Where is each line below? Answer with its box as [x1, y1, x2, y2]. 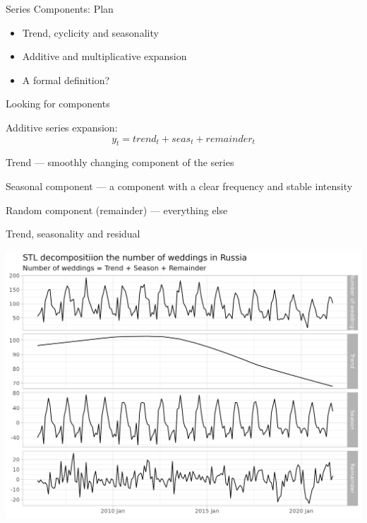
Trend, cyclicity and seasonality [22, 25, 159, 40]
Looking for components [6, 96, 110, 111]
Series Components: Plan [6, 1, 114, 16]
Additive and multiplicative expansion [22, 49, 187, 64]
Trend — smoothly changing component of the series [6, 155, 234, 170]
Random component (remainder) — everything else [6, 202, 228, 217]
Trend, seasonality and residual [6, 226, 140, 241]
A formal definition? [22, 72, 110, 87]
